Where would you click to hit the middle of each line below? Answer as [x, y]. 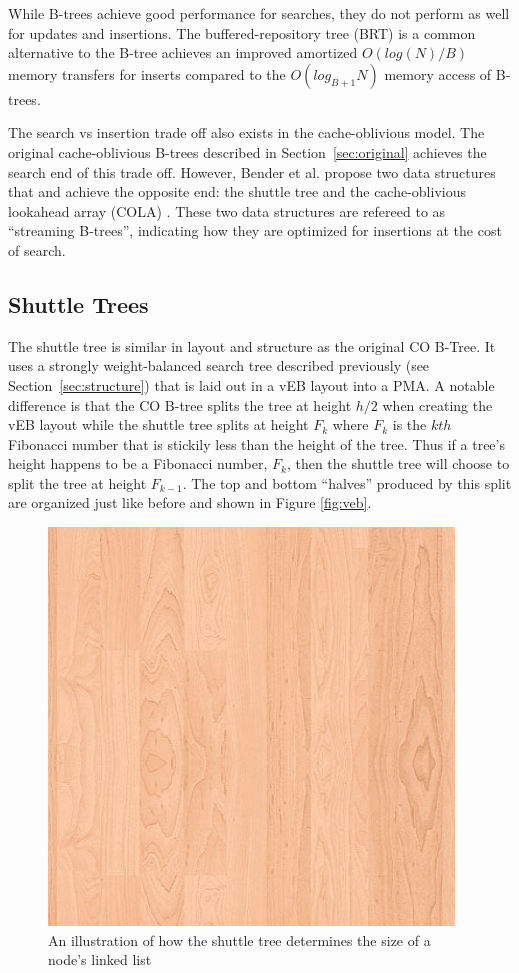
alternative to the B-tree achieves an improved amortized [183, 52]
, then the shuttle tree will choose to [398, 463]
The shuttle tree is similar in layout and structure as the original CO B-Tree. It [252, 345]
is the [409, 424]
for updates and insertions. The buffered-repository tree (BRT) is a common [242, 32]
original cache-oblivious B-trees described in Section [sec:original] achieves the [247, 151]
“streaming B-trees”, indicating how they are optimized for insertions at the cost [255, 230]
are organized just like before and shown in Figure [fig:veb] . [190, 502]
